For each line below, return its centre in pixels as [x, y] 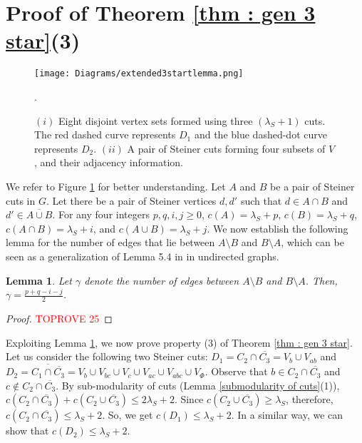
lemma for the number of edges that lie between [110, 242]
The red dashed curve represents [105, 134]
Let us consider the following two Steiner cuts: [107, 356]
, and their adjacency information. [109, 162]
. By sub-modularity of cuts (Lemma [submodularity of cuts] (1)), [198, 385]
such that [261, 200]
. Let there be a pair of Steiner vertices [131, 200]
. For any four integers [101, 214]
